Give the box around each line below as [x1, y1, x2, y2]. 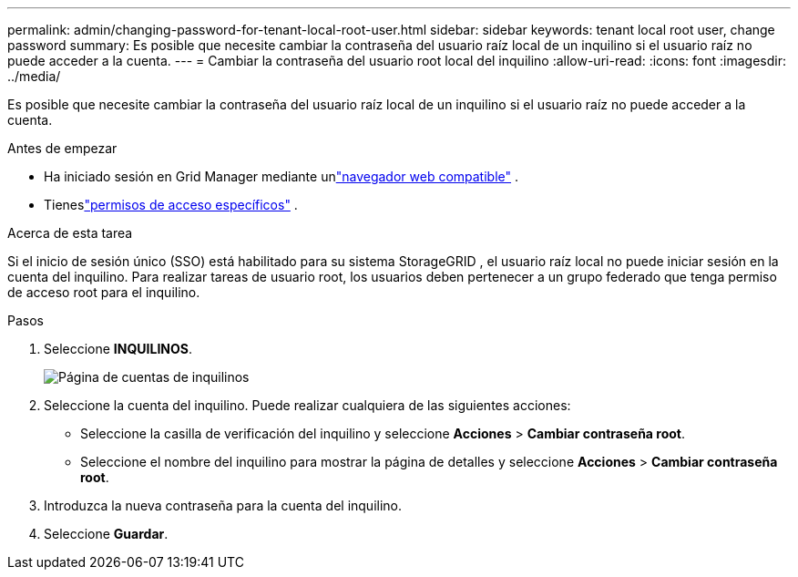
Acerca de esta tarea [7, 225, 133, 241]
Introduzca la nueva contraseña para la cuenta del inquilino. [44, 498, 403, 513]
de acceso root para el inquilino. [7, 284, 200, 300]
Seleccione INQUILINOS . [44, 341, 193, 356]
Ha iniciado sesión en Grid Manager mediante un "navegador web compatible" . [44, 169, 519, 184]
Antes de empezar [7, 140, 118, 156]
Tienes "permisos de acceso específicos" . [44, 197, 298, 212]
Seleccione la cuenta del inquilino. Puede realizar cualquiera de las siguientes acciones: [44, 397, 571, 413]
